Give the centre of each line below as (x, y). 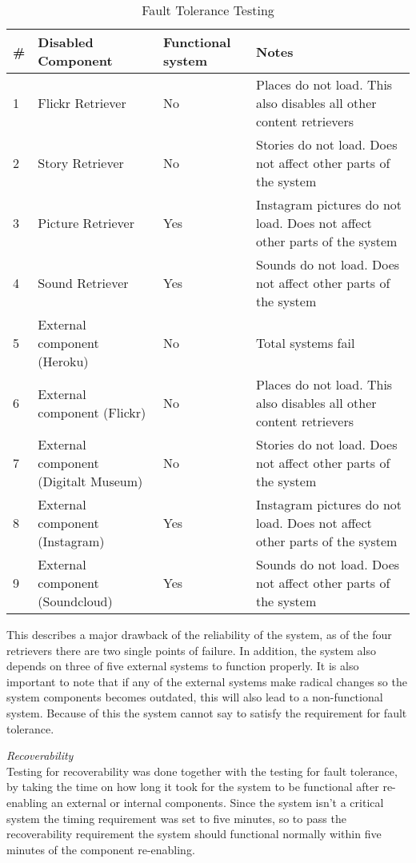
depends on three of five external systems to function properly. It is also (183, 666)
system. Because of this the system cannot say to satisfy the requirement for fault (207, 712)
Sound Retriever (83, 283)
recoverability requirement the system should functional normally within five (194, 834)
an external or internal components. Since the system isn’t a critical (218, 802)
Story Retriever (81, 163)
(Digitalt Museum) (90, 481)
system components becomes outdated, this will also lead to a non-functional (195, 697)
